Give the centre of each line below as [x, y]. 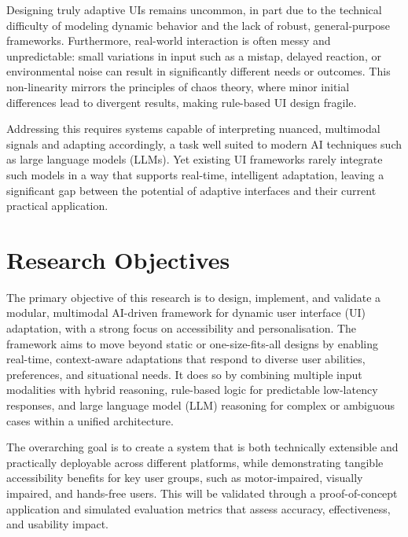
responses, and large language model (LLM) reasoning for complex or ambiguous [201, 405]
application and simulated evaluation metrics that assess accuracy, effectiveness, [198, 508]
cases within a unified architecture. [90, 420]
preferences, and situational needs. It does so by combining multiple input [184, 374]
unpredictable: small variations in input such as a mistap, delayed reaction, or [194, 55]
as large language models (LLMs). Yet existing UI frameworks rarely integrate [195, 159]
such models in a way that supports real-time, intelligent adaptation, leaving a [195, 174]
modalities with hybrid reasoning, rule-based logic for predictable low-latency [192, 390]
